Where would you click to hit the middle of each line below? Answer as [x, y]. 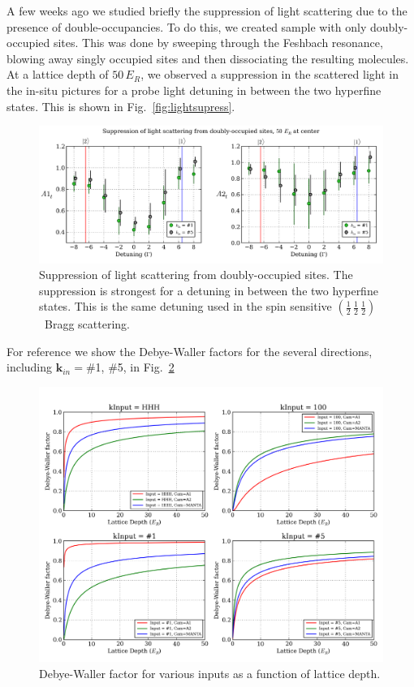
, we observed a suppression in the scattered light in [270, 74]
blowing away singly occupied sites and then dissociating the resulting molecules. [208, 58]
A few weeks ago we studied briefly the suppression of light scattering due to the [207, 11]
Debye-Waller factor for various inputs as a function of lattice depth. [210, 673]
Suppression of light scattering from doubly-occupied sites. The [196, 275]
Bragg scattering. [87, 324]
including [30, 367]
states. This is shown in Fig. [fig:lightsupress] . [121, 106]
